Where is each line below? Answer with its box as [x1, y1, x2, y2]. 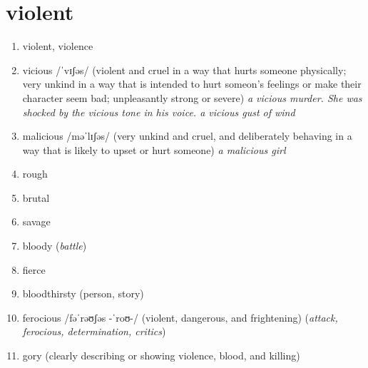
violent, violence [22, 39, 93, 53]
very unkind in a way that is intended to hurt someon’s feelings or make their [22, 76, 362, 91]
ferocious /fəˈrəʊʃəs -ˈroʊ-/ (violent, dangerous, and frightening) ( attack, [22, 310, 338, 324]
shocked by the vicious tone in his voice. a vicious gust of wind [22, 104, 295, 119]
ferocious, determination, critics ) [22, 324, 166, 339]
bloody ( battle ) [22, 238, 87, 253]
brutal [22, 190, 50, 205]
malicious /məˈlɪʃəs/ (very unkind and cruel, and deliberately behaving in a [22, 128, 352, 143]
